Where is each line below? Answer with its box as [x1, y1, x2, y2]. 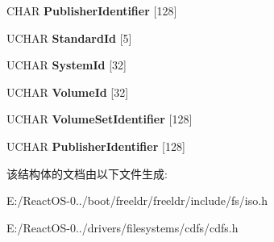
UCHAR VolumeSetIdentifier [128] [6, 111, 193, 127]
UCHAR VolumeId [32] [6, 83, 129, 100]
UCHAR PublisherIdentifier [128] [6, 137, 185, 154]
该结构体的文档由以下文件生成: [6, 165, 168, 181]
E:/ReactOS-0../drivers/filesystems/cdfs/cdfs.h [6, 219, 239, 236]
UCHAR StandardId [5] [6, 29, 132, 46]
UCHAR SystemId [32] [6, 56, 127, 73]
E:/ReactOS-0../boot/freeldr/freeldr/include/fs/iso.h [6, 192, 268, 209]
